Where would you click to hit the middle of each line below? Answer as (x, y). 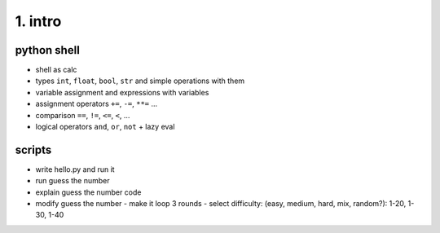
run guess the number (73, 181)
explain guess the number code (88, 192)
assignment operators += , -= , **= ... (97, 104)
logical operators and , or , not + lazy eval (105, 127)
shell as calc (56, 70)
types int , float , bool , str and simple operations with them (140, 81)
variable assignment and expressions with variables (122, 92)
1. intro (38, 21)
